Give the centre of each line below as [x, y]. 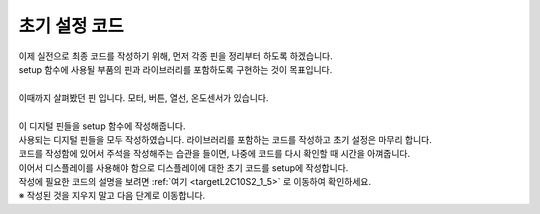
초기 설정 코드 [71, 26]
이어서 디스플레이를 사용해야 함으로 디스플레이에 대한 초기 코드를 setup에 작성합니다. [183, 167]
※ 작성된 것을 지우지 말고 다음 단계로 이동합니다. [112, 196]
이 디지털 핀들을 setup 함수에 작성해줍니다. [102, 126]
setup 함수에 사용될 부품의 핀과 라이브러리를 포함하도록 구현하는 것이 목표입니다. [175, 69]
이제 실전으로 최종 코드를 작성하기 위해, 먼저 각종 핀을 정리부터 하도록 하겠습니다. [176, 56]
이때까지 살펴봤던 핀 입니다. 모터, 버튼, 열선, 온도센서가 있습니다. [143, 97]
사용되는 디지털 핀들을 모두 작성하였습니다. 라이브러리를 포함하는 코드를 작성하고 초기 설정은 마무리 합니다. [225, 139]
